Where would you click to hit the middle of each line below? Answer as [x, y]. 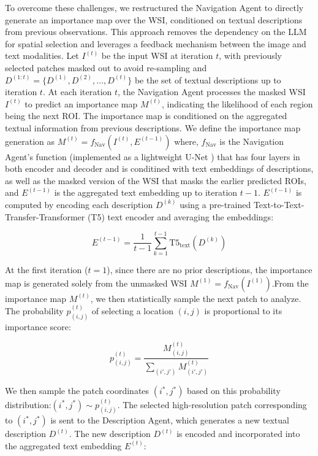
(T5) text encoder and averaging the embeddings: [180, 216]
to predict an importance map [81, 103]
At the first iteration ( [47, 270]
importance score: [38, 326]
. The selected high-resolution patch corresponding [212, 404]
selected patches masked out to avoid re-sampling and [106, 67]
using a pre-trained [215, 204]
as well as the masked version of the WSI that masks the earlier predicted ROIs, [156, 180]
